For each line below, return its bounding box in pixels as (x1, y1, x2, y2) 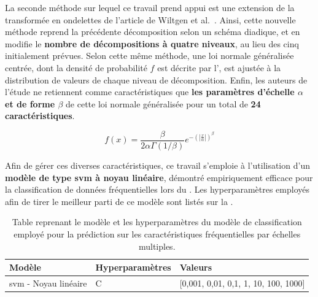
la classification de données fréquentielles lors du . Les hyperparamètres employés (5, 183, 310, 196)
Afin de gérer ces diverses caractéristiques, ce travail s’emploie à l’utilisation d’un (5, 159, 310, 171)
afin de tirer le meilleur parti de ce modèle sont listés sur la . (5, 195, 233, 207)
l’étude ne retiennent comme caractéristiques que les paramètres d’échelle (5, 85, 295, 98)
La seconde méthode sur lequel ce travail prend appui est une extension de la (5, 1, 295, 13)
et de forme (5, 97, 55, 110)
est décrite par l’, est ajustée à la (157, 61, 281, 74)
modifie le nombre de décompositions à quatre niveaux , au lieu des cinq (5, 37, 299, 50)
